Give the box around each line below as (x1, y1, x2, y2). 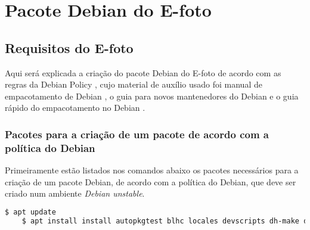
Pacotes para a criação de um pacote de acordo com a (5, 126, 269, 141)
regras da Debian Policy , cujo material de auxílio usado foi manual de (5, 78, 262, 91)
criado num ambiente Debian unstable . (5, 187, 145, 200)
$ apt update (5, 207, 56, 216)
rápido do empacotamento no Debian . (5, 101, 145, 114)
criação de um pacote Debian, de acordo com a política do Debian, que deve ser (5, 175, 296, 188)
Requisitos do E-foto (5, 38, 134, 57)
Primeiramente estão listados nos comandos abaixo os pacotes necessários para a (5, 164, 299, 176)
